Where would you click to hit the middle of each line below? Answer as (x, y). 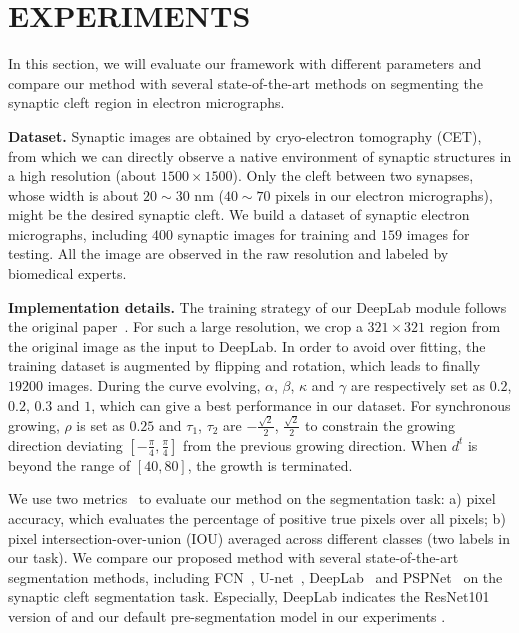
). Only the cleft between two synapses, (353, 175)
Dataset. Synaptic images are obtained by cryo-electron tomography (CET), (245, 135)
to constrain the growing (380, 424)
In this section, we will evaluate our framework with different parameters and (245, 63)
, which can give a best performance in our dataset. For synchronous (301, 404)
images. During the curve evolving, (154, 385)
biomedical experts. (67, 273)
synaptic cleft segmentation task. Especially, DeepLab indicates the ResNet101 (249, 596)
